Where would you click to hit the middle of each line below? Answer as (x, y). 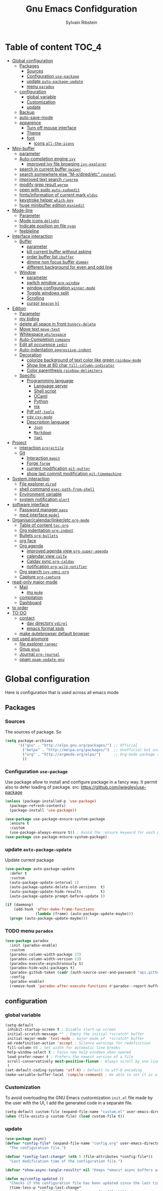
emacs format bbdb (45, 628)
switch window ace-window (53, 282)
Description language (48, 422)
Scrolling (35, 298)
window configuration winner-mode (61, 288)
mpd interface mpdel (39, 515)
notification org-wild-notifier (57, 566)
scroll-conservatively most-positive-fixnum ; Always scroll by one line (83, 1061)
